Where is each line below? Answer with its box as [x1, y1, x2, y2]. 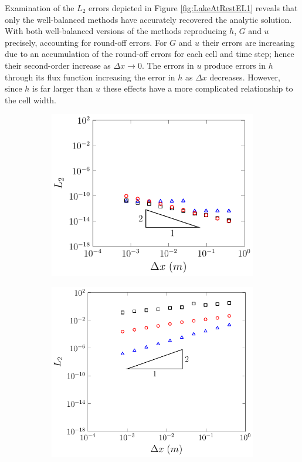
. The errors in [141, 59, 194, 71]
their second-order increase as [5, 59, 111, 71]
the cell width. [5, 93, 56, 106]
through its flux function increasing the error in [5, 70, 175, 83]
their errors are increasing [202, 36, 295, 48]
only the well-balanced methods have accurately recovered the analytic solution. [5, 13, 292, 25]
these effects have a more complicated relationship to [103, 82, 293, 95]
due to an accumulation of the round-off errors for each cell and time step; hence [5, 48, 294, 60]
